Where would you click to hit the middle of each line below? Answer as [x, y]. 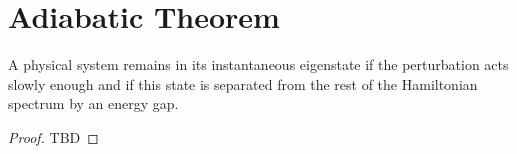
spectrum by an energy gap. [93, 103]
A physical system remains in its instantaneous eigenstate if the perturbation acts [258, 64]
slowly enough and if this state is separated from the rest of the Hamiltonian [243, 83]
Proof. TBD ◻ [53, 136]
